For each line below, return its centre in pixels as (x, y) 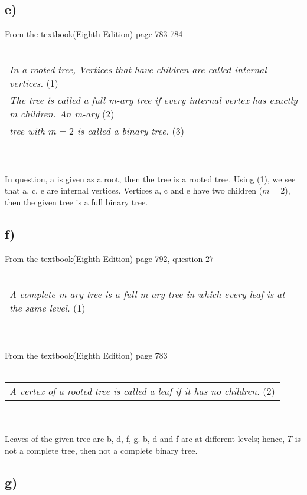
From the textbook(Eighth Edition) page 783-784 (94, 34)
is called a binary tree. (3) (130, 131)
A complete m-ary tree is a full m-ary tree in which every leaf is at (147, 294)
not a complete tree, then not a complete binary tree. (101, 450)
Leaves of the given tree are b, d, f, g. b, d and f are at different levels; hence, (145, 439)
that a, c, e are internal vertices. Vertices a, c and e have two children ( (134, 190)
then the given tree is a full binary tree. (76, 201)
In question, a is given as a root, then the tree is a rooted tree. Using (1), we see (150, 178)
